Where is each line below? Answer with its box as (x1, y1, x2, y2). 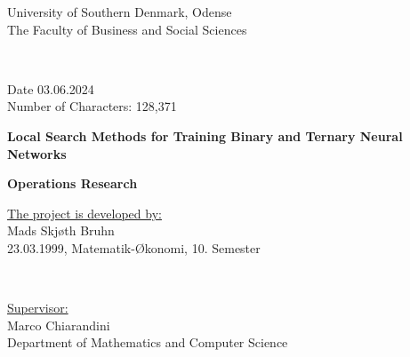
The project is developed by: (7, 203, 162, 222)
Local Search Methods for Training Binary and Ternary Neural (7, 126, 403, 145)
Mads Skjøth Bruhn (7, 221, 115, 240)
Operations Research (7, 174, 138, 193)
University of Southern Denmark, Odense (7, 3, 232, 20)
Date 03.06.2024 (7, 79, 94, 98)
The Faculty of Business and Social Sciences (7, 20, 247, 38)
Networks (7, 144, 67, 163)
